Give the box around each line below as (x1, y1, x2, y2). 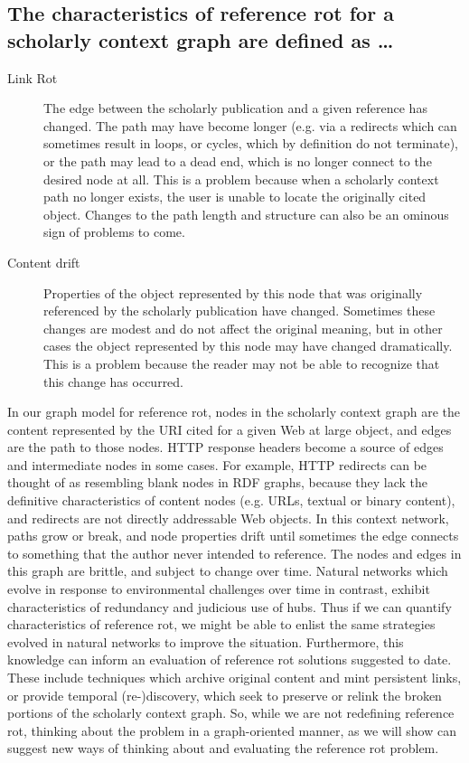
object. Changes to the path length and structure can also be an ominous (43, 204, 449, 223)
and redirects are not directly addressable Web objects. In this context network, (7, 508, 449, 527)
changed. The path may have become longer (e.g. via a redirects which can (43, 116, 457, 135)
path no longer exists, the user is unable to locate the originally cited (43, 187, 427, 206)
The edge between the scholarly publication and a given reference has (43, 99, 427, 118)
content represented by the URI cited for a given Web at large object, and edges (7, 419, 452, 438)
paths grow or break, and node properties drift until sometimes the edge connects (7, 526, 459, 545)
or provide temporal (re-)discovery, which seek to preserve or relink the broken (7, 685, 442, 704)
